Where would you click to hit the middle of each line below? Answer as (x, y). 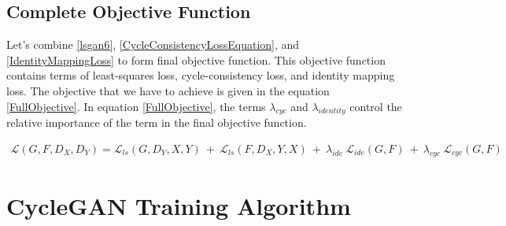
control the (376, 106)
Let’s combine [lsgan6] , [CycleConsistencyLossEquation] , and (153, 44)
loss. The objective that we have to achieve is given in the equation (168, 90)
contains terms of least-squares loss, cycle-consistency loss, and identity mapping (201, 75)
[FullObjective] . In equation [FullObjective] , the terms (136, 106)
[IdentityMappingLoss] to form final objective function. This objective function (196, 59)
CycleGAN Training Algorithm (179, 205)
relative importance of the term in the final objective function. (157, 122)
